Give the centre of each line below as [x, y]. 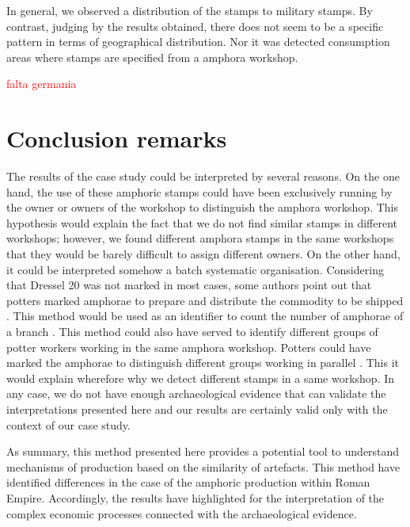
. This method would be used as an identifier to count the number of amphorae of [205, 316]
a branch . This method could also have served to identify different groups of [192, 332]
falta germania [42, 84]
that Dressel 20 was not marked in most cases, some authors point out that [189, 285]
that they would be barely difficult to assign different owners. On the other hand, [203, 254]
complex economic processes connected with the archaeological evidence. [182, 513]
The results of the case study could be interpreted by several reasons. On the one [203, 176]
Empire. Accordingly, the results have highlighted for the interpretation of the [196, 497]
